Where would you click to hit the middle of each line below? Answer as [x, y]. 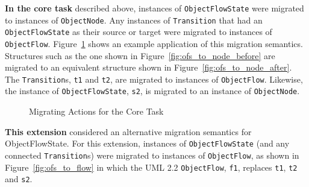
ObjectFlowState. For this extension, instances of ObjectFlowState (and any [147, 143]
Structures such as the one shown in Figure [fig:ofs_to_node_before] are [140, 55]
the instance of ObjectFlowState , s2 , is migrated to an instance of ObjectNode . [152, 91]
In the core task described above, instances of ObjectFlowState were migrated [154, 8]
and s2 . [19, 179]
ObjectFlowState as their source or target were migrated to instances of [139, 32]
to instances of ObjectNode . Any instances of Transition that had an [134, 20]
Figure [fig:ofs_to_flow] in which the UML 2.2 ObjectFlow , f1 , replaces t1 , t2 [151, 167]
